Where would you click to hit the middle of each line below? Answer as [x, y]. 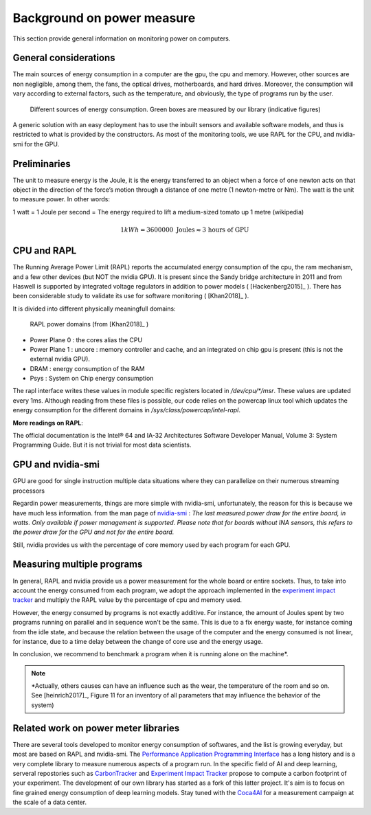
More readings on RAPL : [48, 423]
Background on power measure [104, 18]
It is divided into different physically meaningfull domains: [94, 309]
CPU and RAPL [45, 251]
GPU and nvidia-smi [56, 465]
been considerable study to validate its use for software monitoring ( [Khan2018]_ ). [131, 296]
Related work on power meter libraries [96, 728]
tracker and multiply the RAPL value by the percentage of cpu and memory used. [127, 600]
